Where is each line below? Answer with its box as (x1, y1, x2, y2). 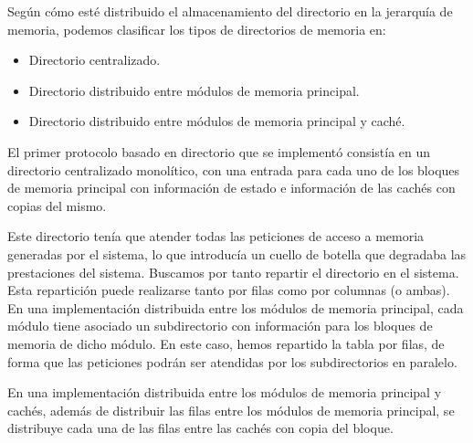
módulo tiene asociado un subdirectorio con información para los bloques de (7, 316, 433, 335)
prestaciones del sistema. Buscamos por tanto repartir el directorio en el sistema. (7, 262, 459, 281)
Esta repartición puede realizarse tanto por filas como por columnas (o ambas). (7, 280, 450, 300)
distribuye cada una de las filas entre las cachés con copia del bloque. (7, 418, 394, 438)
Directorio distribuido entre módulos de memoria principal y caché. (28, 111, 405, 131)
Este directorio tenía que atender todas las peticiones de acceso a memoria (7, 227, 425, 246)
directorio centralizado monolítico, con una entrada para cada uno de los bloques (7, 160, 460, 179)
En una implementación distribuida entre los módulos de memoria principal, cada (7, 298, 464, 317)
